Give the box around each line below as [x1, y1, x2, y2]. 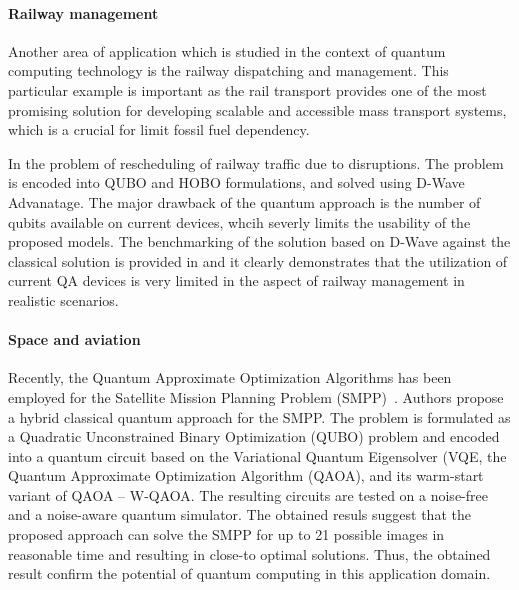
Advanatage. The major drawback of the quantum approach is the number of [8, 191, 481, 212]
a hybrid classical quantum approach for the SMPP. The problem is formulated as [8, 406, 511, 427]
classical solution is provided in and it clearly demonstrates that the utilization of [8, 250, 508, 271]
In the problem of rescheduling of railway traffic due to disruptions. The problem [8, 152, 504, 173]
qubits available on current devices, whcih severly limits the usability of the [8, 211, 471, 232]
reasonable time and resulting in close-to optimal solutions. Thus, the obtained [8, 543, 491, 564]
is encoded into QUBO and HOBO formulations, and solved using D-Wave [8, 172, 465, 193]
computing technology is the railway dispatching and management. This [8, 60, 449, 81]
